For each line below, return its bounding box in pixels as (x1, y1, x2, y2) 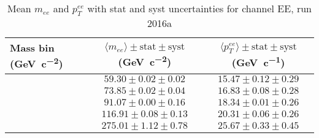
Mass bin (10, 40, 55, 55)
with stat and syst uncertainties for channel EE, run (87, 1, 312, 15)
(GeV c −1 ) (231, 53, 285, 70)
